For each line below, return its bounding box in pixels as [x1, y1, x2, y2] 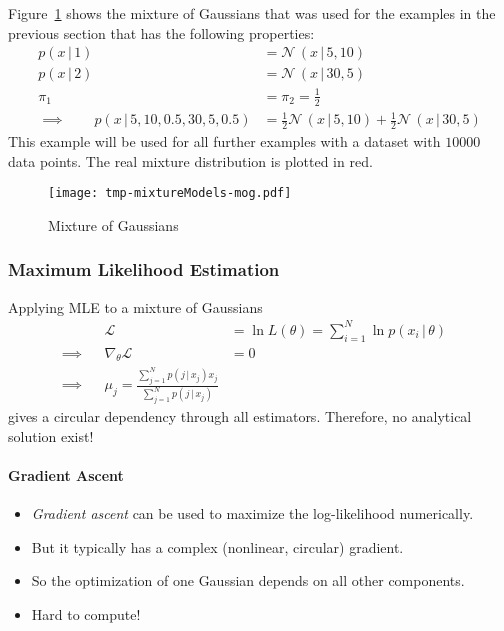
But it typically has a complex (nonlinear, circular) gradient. [31, 536, 404, 557]
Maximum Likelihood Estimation [8, 257, 280, 282]
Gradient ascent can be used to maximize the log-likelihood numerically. [31, 503, 474, 524]
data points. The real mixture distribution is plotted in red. [8, 150, 373, 171]
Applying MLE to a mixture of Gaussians [8, 296, 263, 317]
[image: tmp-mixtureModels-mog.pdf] [48, 186, 292, 201]
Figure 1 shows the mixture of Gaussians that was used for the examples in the [8, 3, 496, 23]
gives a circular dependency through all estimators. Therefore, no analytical [8, 406, 472, 427]
